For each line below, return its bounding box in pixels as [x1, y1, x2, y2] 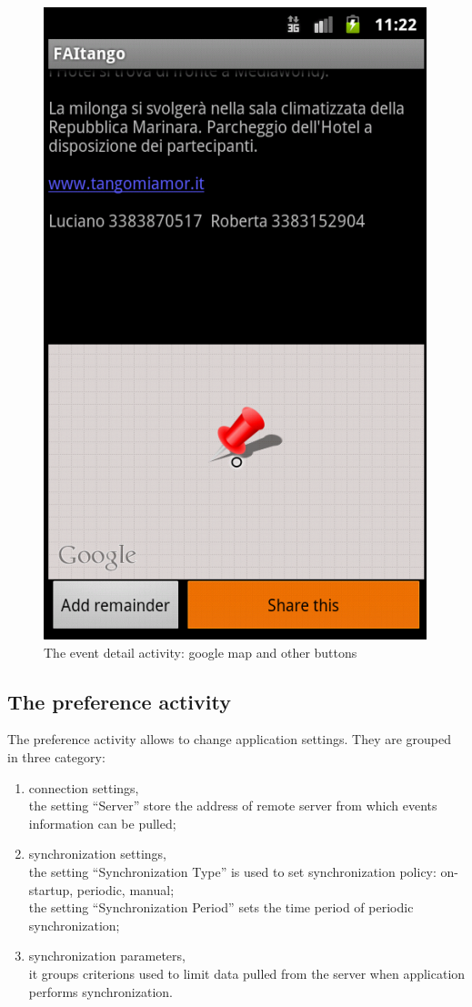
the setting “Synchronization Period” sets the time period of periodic [28, 898, 414, 917]
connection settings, [28, 778, 139, 797]
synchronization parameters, [28, 946, 186, 965]
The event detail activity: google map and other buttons [44, 642, 357, 661]
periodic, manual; [76, 880, 175, 899]
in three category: [7, 747, 105, 766]
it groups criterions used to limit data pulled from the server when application [28, 963, 466, 982]
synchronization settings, [28, 844, 166, 863]
